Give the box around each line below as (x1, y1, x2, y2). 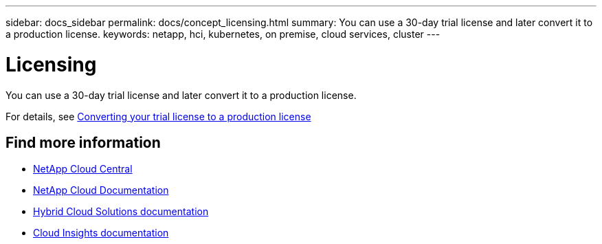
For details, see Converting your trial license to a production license (5, 110, 311, 122)
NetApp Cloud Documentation (33, 184, 169, 197)
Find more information (5, 133, 161, 151)
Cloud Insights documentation (33, 227, 169, 239)
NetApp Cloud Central (33, 163, 133, 175)
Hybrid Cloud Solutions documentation (33, 206, 209, 218)
